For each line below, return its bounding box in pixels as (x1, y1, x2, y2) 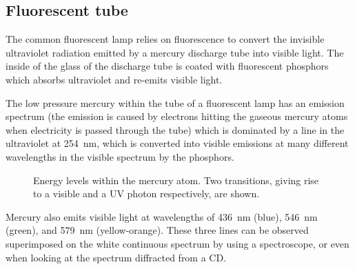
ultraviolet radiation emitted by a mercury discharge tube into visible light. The (6, 45, 344, 59)
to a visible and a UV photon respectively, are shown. (33, 186, 260, 201)
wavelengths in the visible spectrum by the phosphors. (6, 149, 234, 163)
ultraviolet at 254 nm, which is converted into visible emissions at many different (6, 136, 349, 150)
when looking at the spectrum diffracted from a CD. (6, 250, 227, 264)
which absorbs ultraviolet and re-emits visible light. (6, 72, 223, 86)
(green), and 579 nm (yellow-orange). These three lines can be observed (6, 223, 309, 237)
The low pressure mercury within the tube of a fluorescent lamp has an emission (6, 95, 345, 110)
